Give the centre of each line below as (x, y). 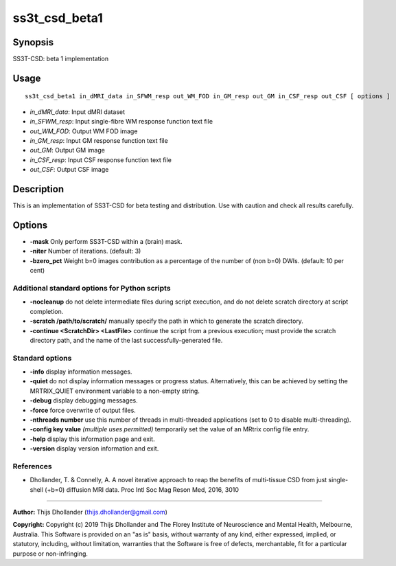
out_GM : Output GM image (68, 150)
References (32, 466)
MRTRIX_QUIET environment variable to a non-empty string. (115, 391)
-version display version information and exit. (94, 449)
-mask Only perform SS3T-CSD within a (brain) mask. (106, 242)
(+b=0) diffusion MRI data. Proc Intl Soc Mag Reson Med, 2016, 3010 (142, 489)
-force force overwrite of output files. (83, 410)
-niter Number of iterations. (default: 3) (85, 251)
